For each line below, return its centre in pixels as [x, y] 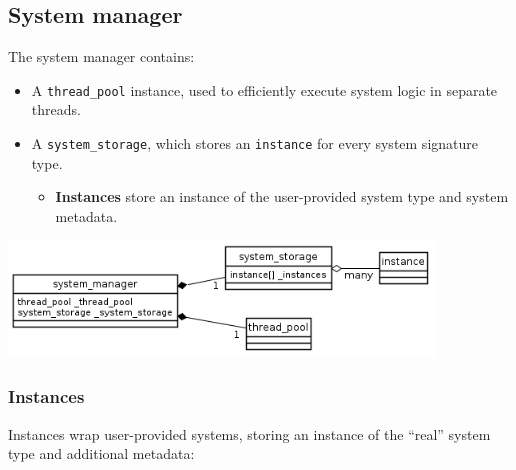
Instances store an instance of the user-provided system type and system [282, 196]
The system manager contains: [101, 56]
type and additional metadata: [101, 453]
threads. [56, 109]
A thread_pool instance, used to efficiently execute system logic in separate [264, 89]
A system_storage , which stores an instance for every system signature [254, 143]
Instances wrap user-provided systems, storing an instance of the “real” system [249, 433]
